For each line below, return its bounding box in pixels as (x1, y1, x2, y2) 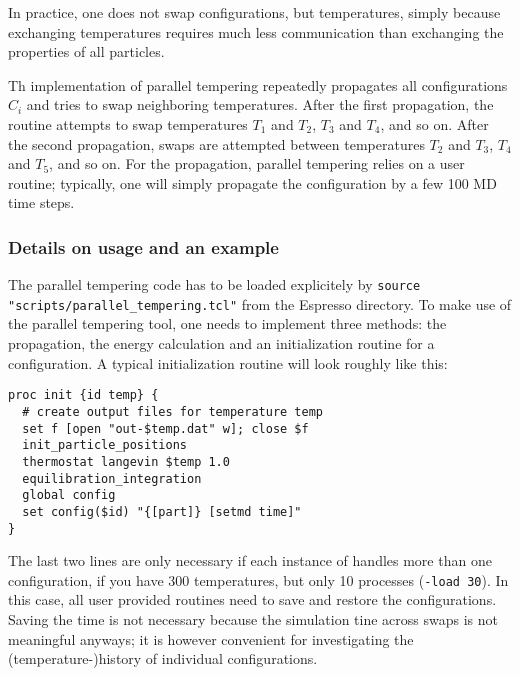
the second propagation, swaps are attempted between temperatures (8, 133, 425, 154)
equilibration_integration (22, 471, 202, 486)
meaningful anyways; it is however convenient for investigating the (8, 628, 414, 649)
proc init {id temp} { (8, 388, 159, 403)
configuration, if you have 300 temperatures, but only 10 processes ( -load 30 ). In (8, 569, 509, 590)
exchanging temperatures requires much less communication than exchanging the (8, 21, 504, 42)
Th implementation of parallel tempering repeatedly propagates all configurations (8, 74, 508, 95)
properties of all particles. (8, 41, 165, 62)
